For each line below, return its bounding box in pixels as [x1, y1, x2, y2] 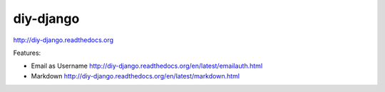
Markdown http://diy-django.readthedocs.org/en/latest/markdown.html [31, 71, 240, 80]
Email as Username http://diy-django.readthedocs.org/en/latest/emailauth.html [31, 61, 263, 71]
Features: [13, 48, 41, 57]
